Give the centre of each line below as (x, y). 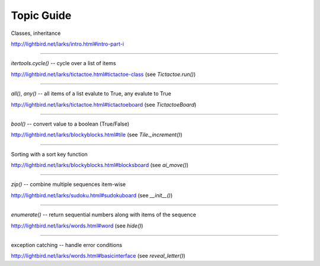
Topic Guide (41, 15)
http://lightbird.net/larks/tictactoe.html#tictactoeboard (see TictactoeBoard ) (104, 104)
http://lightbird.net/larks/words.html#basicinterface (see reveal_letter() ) (98, 256)
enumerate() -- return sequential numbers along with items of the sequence (104, 215)
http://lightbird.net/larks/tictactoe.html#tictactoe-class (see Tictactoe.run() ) (103, 74)
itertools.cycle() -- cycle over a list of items (63, 63)
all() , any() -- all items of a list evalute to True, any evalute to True (91, 94)
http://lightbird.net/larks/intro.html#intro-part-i (68, 44)
